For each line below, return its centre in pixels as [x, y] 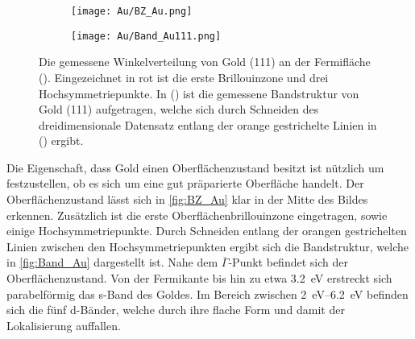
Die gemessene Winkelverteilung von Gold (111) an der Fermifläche [205, 62]
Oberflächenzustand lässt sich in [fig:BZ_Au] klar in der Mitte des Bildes [187, 199]
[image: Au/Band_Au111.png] [146, 36]
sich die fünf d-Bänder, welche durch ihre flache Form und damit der [176, 310]
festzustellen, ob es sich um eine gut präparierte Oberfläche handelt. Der [185, 183]
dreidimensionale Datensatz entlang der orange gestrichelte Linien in [208, 124]
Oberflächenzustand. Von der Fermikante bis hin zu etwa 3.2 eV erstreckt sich [199, 278]
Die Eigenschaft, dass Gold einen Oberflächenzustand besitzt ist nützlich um [195, 167]
